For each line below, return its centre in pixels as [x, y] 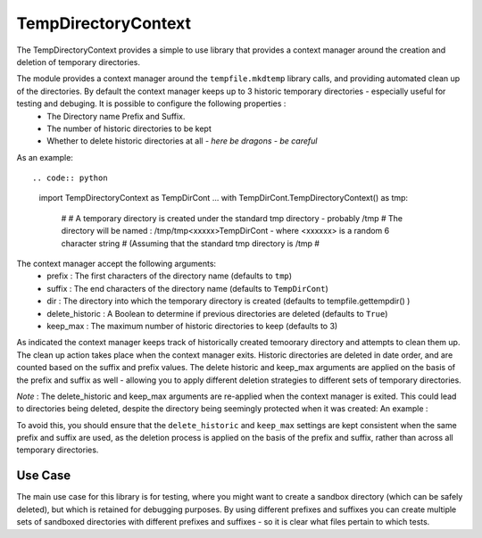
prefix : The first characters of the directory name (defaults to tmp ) [170, 276]
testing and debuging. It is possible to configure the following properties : [151, 103]
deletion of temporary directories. [79, 62]
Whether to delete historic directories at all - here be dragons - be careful [182, 141]
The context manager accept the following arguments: [116, 264]
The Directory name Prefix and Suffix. [116, 116]
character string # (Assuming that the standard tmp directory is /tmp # [191, 243]
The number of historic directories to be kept [129, 128]
